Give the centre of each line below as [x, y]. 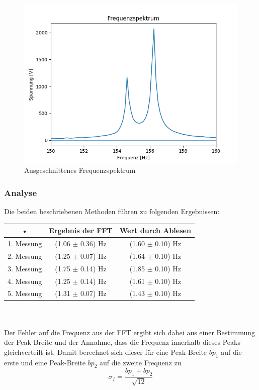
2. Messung [25, 256]
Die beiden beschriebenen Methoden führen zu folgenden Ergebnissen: [112, 211]
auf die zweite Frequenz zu [140, 362]
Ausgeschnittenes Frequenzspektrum [80, 170]
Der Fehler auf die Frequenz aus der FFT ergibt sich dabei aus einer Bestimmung [130, 332]
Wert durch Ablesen [155, 230]
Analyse [21, 192]
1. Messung [25, 243]
